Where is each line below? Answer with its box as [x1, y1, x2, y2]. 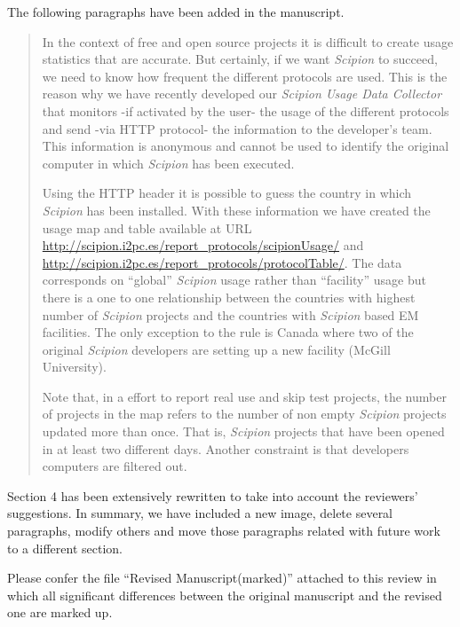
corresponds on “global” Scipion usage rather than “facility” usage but [42, 270, 426, 289]
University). [42, 357, 107, 376]
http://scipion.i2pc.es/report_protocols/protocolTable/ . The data [42, 253, 402, 271]
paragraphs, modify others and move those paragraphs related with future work [7, 521, 440, 540]
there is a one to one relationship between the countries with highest [42, 287, 416, 306]
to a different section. [7, 538, 123, 557]
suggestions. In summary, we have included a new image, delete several [7, 504, 393, 522]
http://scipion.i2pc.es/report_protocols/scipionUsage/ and [42, 236, 364, 255]
